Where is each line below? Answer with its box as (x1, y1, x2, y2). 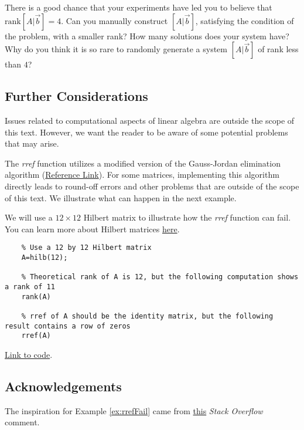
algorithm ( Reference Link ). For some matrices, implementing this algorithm (5, 168, 279, 181)
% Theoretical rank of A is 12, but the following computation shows (21, 273, 299, 282)
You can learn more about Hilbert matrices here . (5, 222, 180, 235)
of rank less (258, 43, 299, 55)
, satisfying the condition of (195, 14, 294, 26)
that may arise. (5, 137, 59, 150)
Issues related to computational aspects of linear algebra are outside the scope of (5, 114, 295, 126)
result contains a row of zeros (5, 321, 131, 330)
